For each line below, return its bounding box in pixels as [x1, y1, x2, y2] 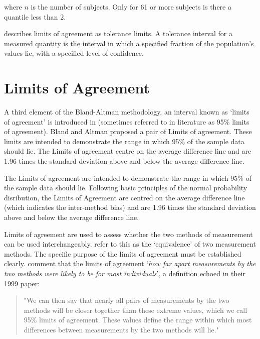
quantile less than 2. [4, 11, 66, 22]
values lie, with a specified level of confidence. [4, 48, 144, 58]
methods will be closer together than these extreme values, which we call [24, 304, 247, 315]
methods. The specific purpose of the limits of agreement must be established [4, 248, 241, 259]
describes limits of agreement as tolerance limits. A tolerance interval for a [4, 28, 232, 39]
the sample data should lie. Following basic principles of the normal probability [4, 182, 247, 193]
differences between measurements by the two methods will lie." [24, 324, 219, 334]
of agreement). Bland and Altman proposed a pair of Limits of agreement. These [4, 126, 252, 137]
